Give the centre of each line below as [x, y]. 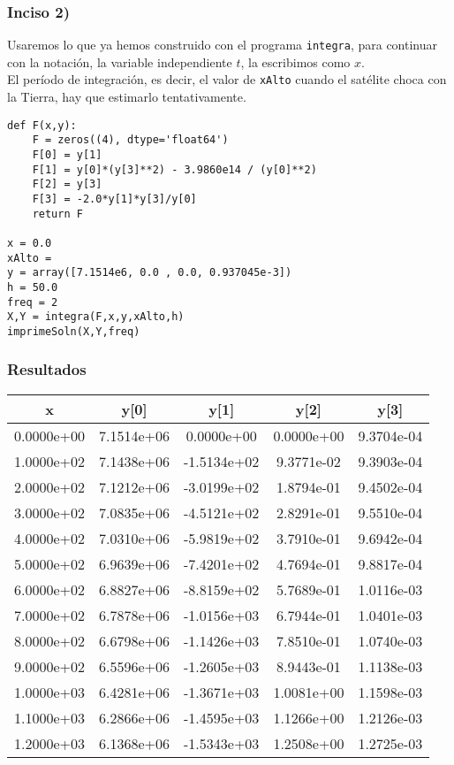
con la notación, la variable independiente [120, 61]
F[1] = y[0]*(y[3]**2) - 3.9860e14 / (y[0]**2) [174, 169]
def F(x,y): [42, 125]
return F [57, 214]
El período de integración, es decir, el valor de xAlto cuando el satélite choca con [227, 79]
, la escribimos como [295, 61]
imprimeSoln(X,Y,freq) [74, 331]
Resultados [47, 369]
